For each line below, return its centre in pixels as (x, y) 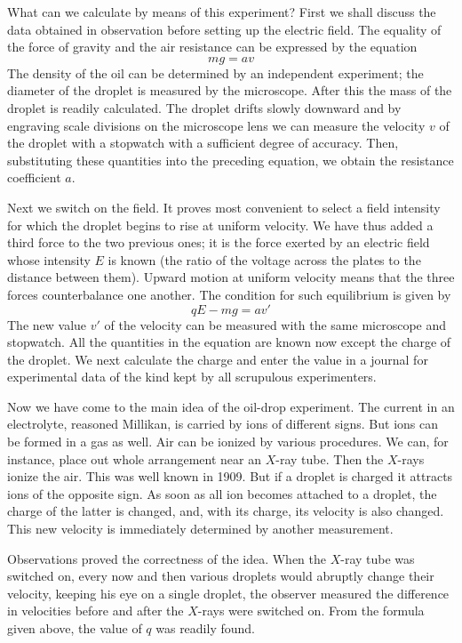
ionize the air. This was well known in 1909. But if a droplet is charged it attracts (230, 476)
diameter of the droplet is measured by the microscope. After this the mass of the (230, 90)
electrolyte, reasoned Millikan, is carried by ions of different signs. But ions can (223, 424)
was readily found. (205, 628)
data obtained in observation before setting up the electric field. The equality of (224, 29)
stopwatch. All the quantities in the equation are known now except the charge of (229, 342)
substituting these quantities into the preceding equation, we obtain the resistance (231, 160)
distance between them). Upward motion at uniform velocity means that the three (231, 277)
